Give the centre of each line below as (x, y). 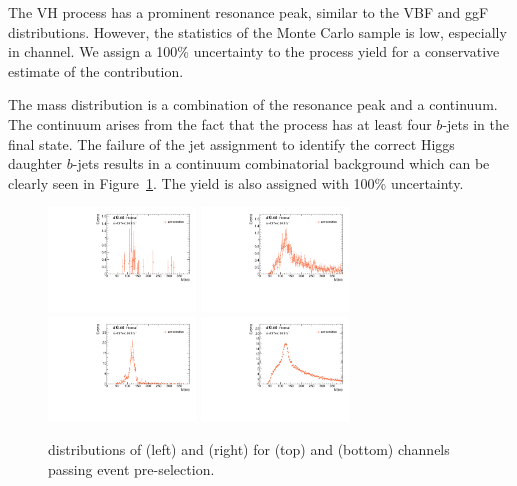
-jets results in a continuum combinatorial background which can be (281, 163)
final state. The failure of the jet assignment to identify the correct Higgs (231, 143)
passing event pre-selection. (131, 468)
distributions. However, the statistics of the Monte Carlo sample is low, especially (257, 31)
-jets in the (475, 123)
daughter (35, 163)
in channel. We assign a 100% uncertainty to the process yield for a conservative (254, 51)
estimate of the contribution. (96, 70)
